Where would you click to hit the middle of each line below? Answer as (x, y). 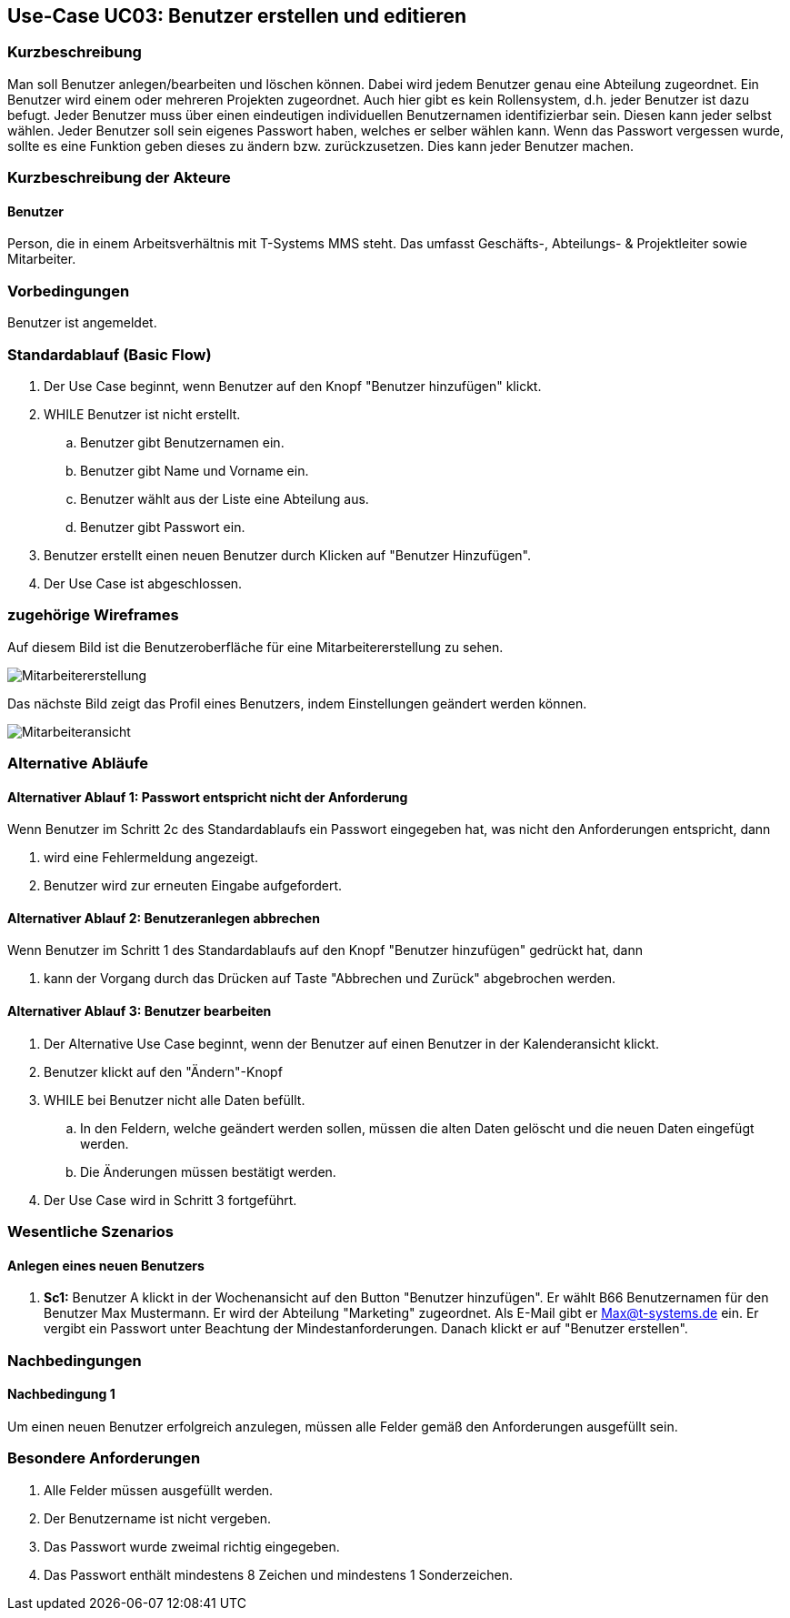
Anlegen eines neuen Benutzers (106, 1265)
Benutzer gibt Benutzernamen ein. (182, 442)
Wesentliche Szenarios (90, 1232)
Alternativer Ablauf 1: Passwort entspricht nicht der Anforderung (208, 797)
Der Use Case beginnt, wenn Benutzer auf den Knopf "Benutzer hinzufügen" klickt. (293, 386)
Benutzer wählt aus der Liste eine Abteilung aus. (225, 498)
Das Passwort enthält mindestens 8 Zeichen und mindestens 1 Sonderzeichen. (279, 1574)
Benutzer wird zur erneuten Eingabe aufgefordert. (193, 886)
